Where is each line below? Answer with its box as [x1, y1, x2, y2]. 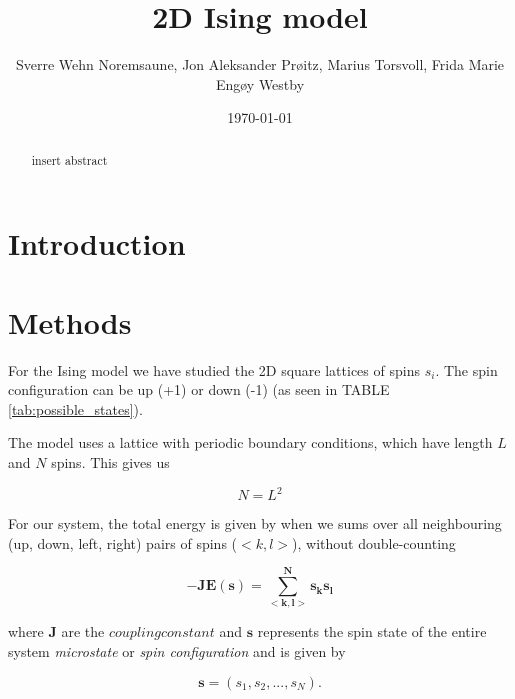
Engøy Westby [215, 73, 305, 94]
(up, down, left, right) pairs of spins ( [8, 532, 238, 553]
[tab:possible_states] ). [8, 398, 143, 419]
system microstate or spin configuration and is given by [8, 641, 346, 662]
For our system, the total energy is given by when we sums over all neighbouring [8, 513, 502, 534]
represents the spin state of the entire [257, 621, 487, 642]
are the [61, 621, 105, 642]
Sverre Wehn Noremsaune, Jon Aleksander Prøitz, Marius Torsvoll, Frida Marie [15, 54, 505, 75]
